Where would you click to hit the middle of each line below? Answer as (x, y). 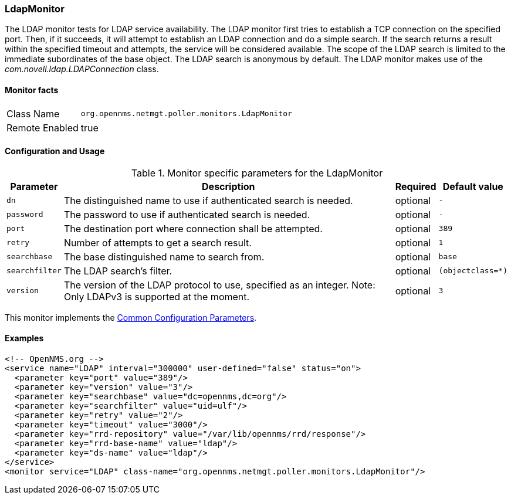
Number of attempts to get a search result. (158, 242)
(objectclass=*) (473, 271)
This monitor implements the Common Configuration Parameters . (131, 317)
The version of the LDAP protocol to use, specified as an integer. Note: (219, 285)
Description (229, 186)
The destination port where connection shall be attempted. (193, 228)
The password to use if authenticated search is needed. (187, 214)
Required (416, 186)
